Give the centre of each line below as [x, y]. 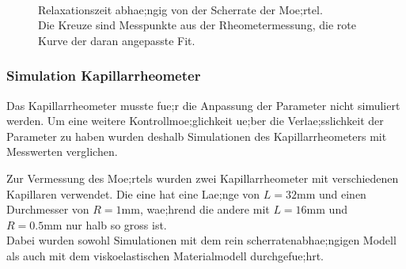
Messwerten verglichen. [62, 152]
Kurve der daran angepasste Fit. [117, 40]
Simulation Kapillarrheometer [104, 76]
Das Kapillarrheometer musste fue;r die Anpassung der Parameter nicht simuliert [203, 105]
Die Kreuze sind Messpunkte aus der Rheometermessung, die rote [197, 25]
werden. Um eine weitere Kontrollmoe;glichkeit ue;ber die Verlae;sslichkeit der [195, 121]
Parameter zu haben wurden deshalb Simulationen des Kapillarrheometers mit [197, 136]
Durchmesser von [48, 209]
